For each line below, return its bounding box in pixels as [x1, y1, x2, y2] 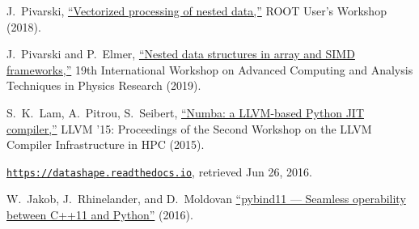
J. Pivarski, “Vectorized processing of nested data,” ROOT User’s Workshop [6, 2, 387, 19]
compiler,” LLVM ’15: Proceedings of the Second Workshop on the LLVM [6, 120, 372, 137]
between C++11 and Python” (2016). [6, 206, 193, 223]
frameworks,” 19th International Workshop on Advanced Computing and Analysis [6, 61, 413, 78]
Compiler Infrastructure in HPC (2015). [6, 136, 205, 153]
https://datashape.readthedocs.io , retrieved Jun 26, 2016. [6, 163, 312, 180]
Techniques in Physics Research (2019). [6, 77, 201, 94]
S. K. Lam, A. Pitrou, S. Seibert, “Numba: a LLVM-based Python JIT [6, 104, 364, 121]
